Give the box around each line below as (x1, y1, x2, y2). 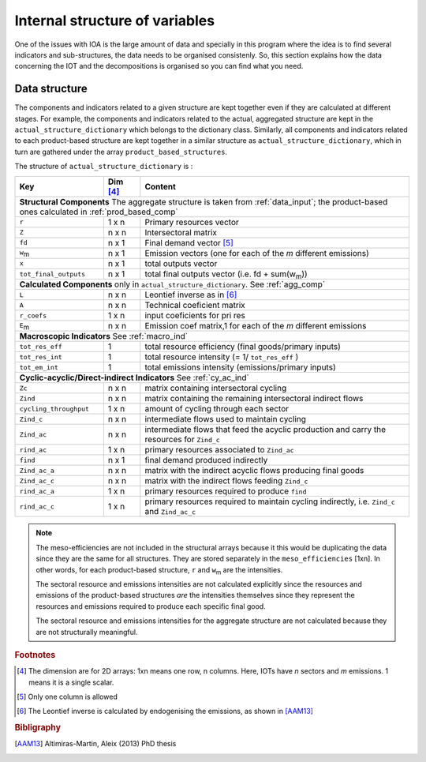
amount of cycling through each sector (144, 404, 290, 415)
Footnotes (14, 649, 56, 660)
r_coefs (19, 311, 47, 320)
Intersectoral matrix (144, 227, 217, 238)
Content (144, 181, 177, 192)
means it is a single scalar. (28, 678, 114, 687)
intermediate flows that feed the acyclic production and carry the (144, 424, 387, 435)
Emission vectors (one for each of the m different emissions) (144, 247, 370, 258)
